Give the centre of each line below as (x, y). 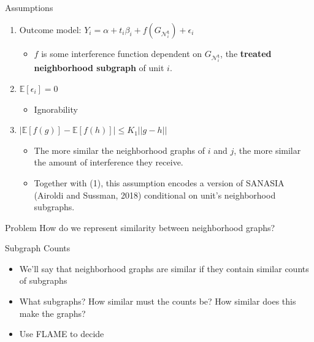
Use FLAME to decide (62, 334)
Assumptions (29, 7)
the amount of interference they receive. (109, 162)
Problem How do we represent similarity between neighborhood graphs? (140, 227)
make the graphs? (52, 313)
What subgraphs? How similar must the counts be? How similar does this (158, 301)
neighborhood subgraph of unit (99, 68)
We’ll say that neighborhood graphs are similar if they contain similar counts (164, 268)
